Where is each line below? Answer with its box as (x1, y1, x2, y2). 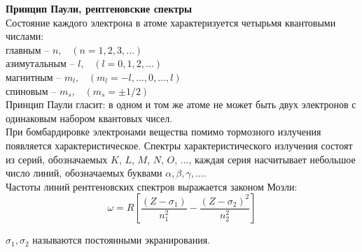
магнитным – (6, 69, 62, 84)
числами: (6, 29, 44, 43)
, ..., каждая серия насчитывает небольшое (174, 151, 356, 166)
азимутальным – (6, 56, 75, 71)
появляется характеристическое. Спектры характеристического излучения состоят (6, 138, 353, 152)
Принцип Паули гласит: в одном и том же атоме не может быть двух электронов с (6, 97, 356, 112)
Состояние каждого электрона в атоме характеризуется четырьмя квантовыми (6, 15, 336, 29)
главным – (6, 42, 50, 57)
